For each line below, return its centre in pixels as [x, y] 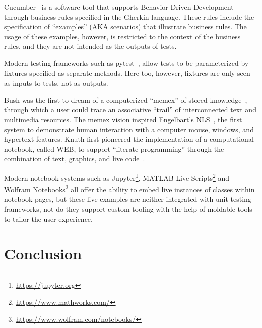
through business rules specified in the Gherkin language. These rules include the [129, 16]
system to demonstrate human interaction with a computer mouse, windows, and [129, 129]
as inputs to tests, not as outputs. [56, 83]
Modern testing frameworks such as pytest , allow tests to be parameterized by [126, 63]
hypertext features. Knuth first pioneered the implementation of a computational [129, 139]
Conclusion [43, 253]
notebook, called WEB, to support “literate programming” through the [114, 149]
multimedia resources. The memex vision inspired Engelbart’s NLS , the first [123, 119]
